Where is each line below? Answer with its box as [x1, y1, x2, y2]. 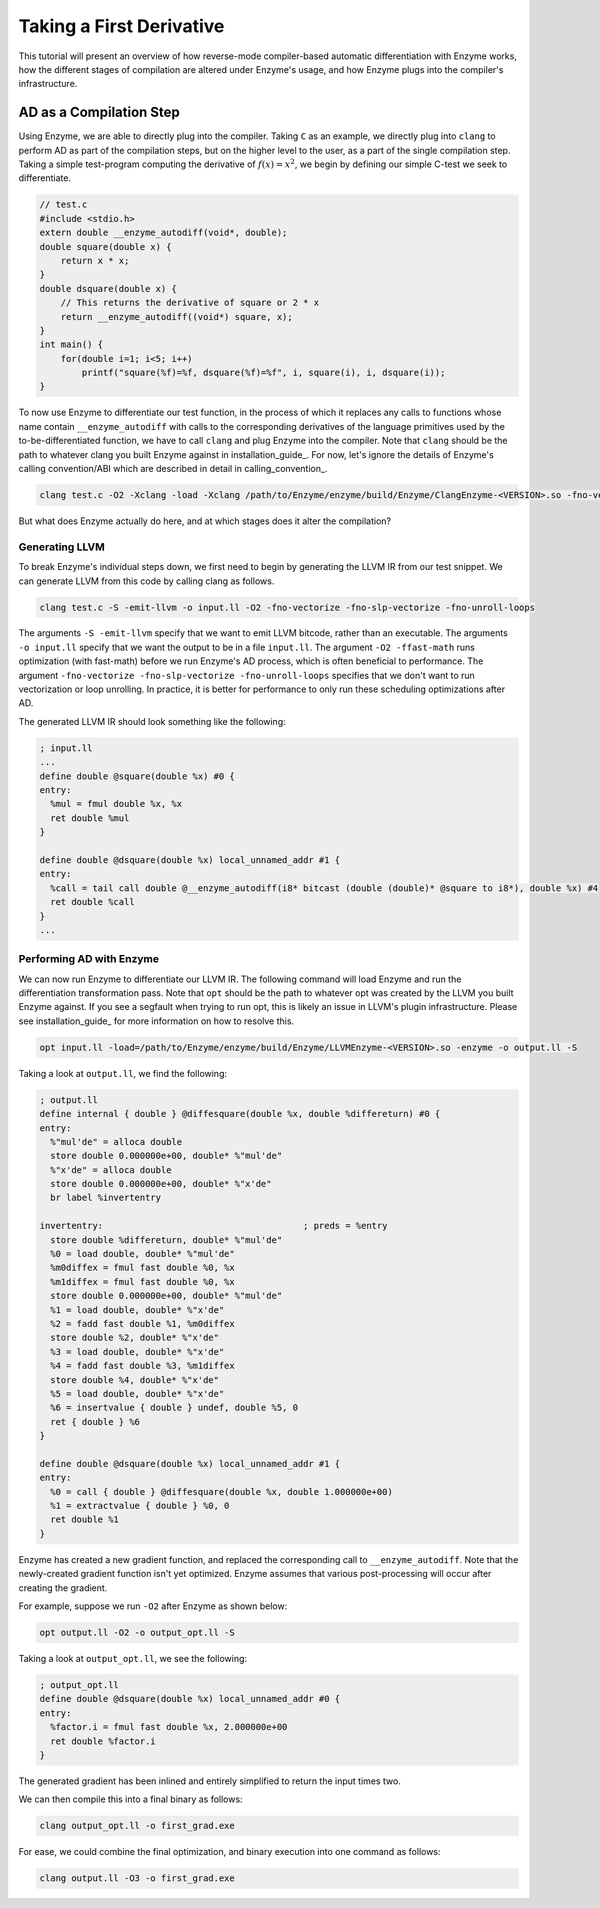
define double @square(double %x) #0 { [39, 770, 235, 782]
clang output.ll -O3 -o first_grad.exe [39, 1873, 235, 1884]
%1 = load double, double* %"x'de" [50, 1304, 225, 1315]
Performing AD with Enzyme [18, 952, 160, 966]
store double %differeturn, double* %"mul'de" [50, 1234, 283, 1245]
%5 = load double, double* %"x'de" [50, 1388, 225, 1399]
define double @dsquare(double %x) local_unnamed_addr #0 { [39, 1693, 341, 1705]
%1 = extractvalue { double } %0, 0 [50, 1500, 230, 1512]
